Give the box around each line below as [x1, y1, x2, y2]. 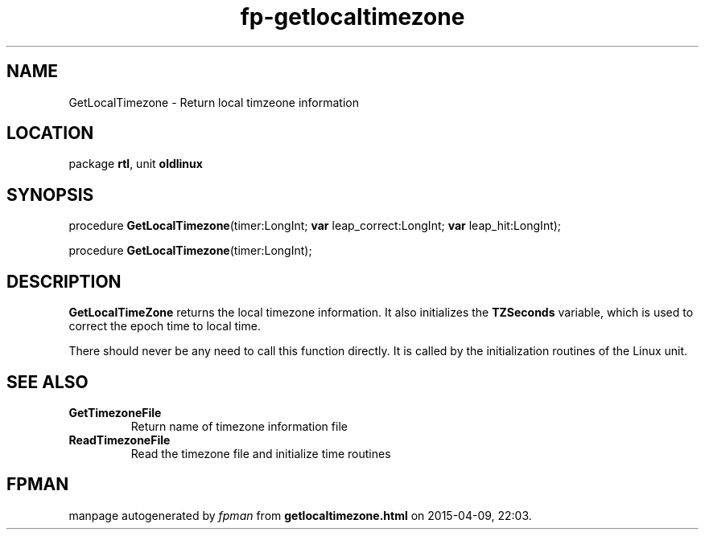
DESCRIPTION [6, 271, 122, 292]
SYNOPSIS [6, 184, 94, 205]
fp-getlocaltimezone [240, 3, 465, 31]
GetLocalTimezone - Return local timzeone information [68, 95, 359, 109]
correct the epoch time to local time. [68, 319, 261, 333]
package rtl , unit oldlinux [68, 157, 203, 171]
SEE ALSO [6, 371, 89, 392]
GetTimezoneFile [68, 405, 162, 419]
